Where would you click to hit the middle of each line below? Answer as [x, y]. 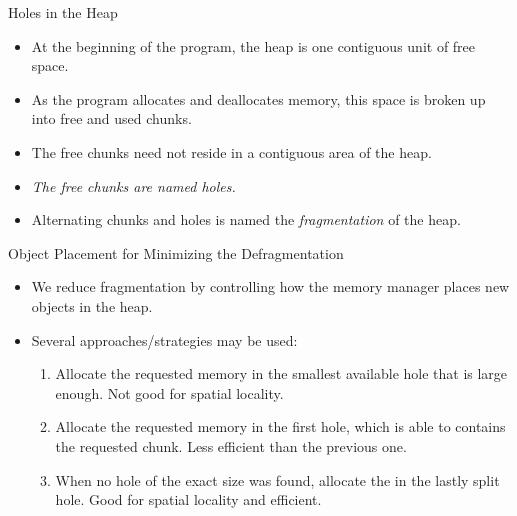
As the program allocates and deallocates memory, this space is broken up [258, 98]
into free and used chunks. [111, 118]
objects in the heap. [92, 305]
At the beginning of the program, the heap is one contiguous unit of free [253, 45]
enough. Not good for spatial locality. [169, 392]
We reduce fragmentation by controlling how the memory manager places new [270, 286]
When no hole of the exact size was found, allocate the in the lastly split [277, 479]
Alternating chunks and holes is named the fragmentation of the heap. [246, 219]
